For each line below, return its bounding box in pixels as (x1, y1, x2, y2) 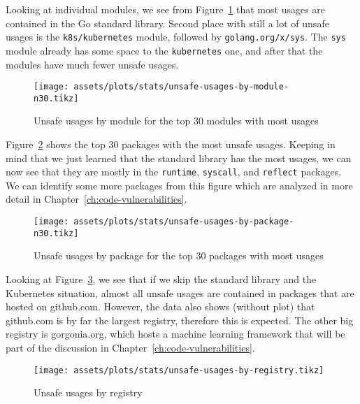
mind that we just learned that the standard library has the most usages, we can (6, 150, 352, 165)
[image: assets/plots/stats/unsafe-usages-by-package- (34, 217, 294, 227)
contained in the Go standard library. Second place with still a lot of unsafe (6, 15, 329, 30)
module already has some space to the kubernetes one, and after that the (6, 43, 323, 57)
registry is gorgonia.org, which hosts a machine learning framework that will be (6, 326, 345, 341)
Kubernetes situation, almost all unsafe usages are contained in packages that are (6, 285, 354, 300)
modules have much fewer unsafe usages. (6, 57, 179, 71)
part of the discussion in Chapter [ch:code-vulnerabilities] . (6, 340, 255, 354)
